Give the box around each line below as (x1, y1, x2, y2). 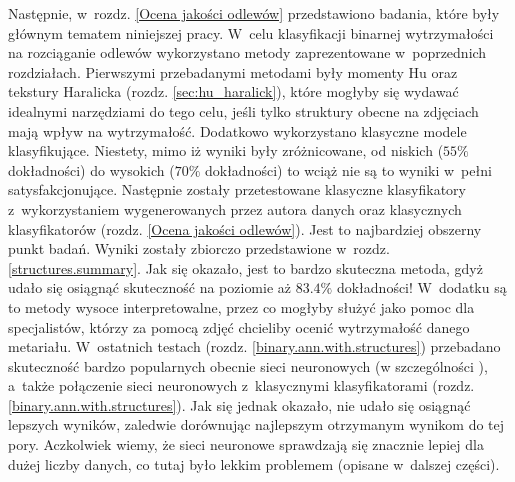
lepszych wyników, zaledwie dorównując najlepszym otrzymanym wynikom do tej (8, 414, 505, 435)
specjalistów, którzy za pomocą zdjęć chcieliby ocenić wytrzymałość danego (8, 316, 470, 337)
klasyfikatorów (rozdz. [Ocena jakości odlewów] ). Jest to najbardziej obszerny (8, 218, 482, 239)
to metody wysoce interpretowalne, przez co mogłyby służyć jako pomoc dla (8, 296, 475, 317)
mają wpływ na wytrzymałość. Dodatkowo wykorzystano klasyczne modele (8, 120, 467, 141)
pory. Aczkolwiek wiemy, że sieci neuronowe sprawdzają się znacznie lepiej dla (8, 434, 484, 455)
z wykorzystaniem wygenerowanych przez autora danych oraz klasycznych (8, 198, 462, 219)
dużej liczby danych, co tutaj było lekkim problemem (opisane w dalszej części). (8, 453, 500, 474)
